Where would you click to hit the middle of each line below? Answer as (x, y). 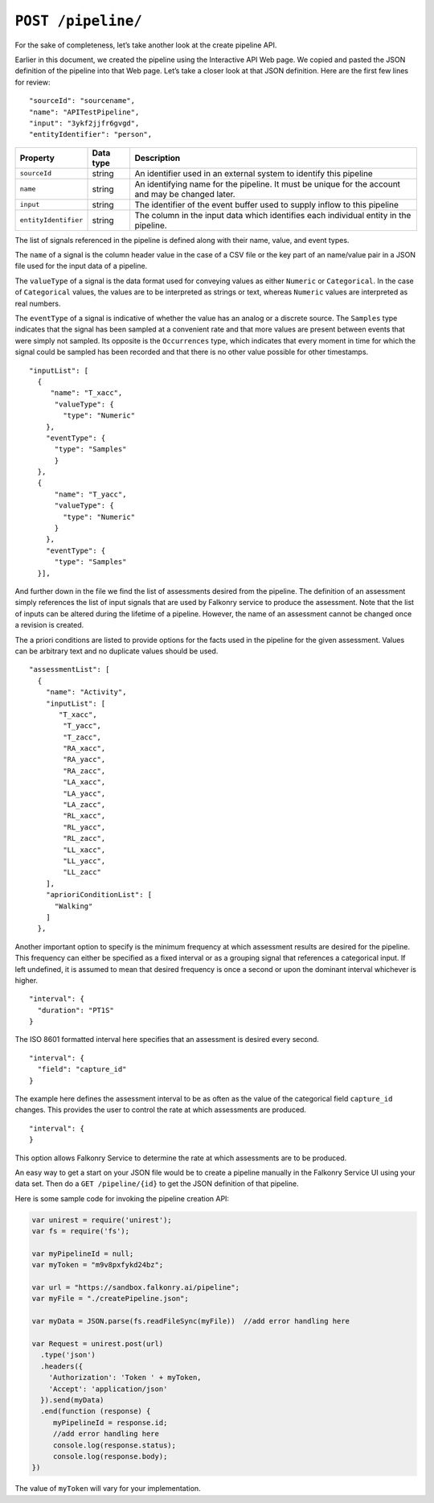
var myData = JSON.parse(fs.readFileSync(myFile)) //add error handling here (190, 1321)
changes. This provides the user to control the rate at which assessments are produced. (161, 1110)
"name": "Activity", (86, 692)
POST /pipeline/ (78, 21)
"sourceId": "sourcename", (82, 101)
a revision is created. (49, 625)
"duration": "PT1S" (76, 1010)
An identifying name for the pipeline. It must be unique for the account (268, 183)
